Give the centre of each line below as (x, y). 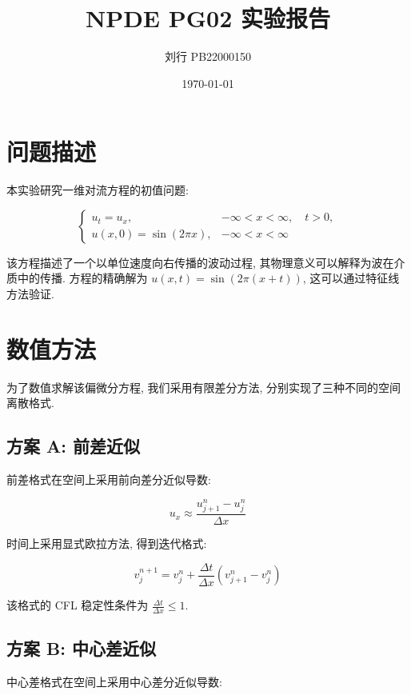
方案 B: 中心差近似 (81, 648)
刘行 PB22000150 (208, 56)
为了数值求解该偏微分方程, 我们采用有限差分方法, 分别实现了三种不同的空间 (204, 387)
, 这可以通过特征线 (351, 278)
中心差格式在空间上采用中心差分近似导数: (114, 682)
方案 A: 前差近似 (74, 446)
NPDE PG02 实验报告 (208, 18)
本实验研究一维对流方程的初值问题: (98, 190)
